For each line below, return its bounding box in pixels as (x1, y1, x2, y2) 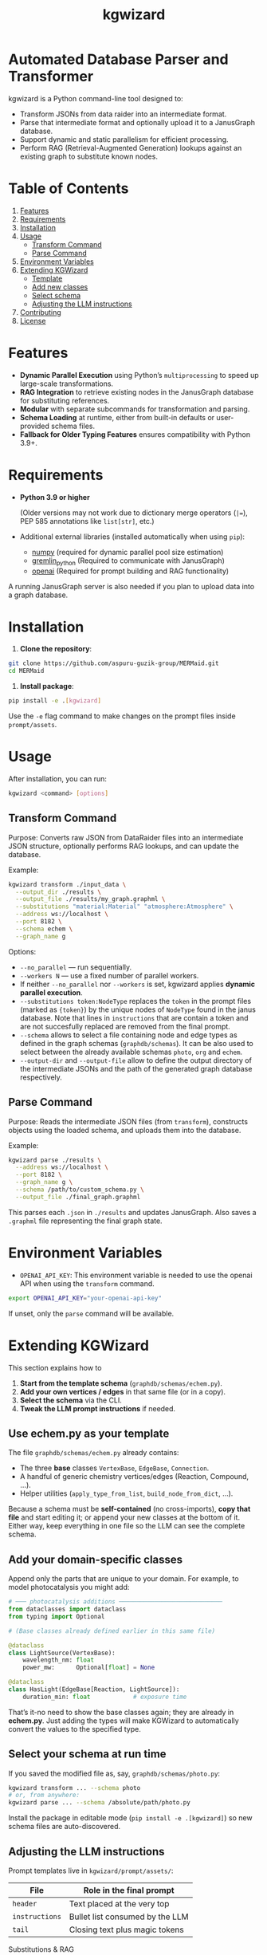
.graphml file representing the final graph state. (8, 1216, 163, 1225)
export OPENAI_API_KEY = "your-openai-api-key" (8, 1294, 162, 1302)
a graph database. (8, 590, 69, 600)
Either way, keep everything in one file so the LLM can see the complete (8, 1521, 245, 1531)
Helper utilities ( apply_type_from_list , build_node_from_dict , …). (19, 1489, 234, 1498)
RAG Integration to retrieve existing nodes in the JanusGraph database (19, 387, 253, 396)
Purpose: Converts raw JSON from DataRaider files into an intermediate (8, 832, 244, 842)
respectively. (19, 1072, 62, 1082)
